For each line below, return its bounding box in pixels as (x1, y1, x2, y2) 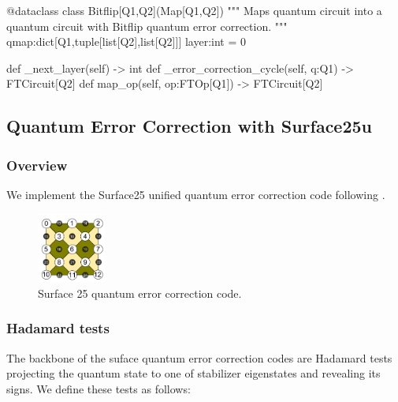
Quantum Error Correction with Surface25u (6, 114, 372, 138)
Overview (6, 155, 68, 175)
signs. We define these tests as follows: (6, 380, 191, 396)
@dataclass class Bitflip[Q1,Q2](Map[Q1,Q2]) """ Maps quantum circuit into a (6, 2, 382, 18)
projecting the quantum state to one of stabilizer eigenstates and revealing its (6, 365, 381, 381)
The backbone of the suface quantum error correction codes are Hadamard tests (6, 349, 392, 366)
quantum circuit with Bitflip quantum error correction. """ (6, 17, 288, 34)
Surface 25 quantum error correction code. (38, 284, 242, 301)
